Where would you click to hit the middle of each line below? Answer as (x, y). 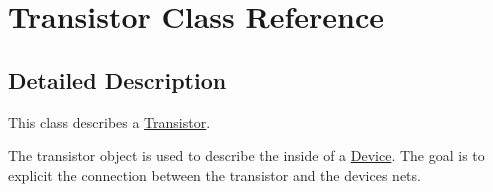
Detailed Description (117, 79)
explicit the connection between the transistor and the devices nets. (214, 174)
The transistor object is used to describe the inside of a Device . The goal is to (246, 155)
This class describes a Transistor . (109, 121)
